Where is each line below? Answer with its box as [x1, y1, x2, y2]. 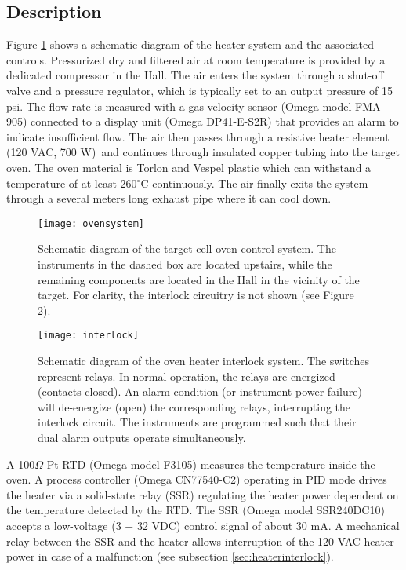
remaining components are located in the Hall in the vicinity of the [38, 271, 360, 287]
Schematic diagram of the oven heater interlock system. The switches [38, 353, 370, 369]
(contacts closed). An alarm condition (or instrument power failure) [38, 383, 362, 400]
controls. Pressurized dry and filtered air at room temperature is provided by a [6, 51, 386, 68]
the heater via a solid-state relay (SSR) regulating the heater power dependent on [6, 486, 399, 502]
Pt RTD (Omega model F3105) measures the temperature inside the [46, 455, 375, 472]
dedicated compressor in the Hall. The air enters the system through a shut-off [6, 67, 384, 83]
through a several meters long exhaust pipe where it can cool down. [6, 190, 332, 206]
